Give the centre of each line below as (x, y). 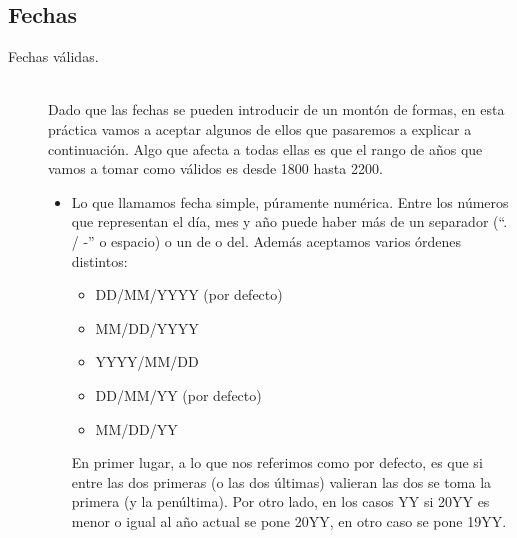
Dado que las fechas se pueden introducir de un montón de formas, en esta (276, 109)
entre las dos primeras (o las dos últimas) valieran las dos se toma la (281, 481)
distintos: (99, 260)
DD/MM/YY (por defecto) (178, 394)
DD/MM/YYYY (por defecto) (189, 294)
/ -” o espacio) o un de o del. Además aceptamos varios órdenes (266, 240)
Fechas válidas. (53, 56)
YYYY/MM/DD (147, 361)
